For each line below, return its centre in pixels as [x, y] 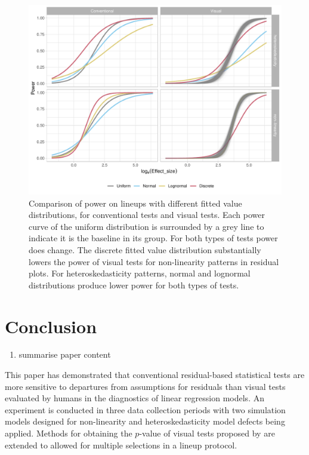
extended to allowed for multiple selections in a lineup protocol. [121, 445]
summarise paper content [65, 354]
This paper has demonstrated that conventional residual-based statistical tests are [155, 375]
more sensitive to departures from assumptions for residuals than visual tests [145, 386]
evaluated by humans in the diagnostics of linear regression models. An [135, 398]
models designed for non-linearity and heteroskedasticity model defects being [145, 421]
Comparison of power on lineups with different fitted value [135, 203]
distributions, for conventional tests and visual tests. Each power [147, 215]
